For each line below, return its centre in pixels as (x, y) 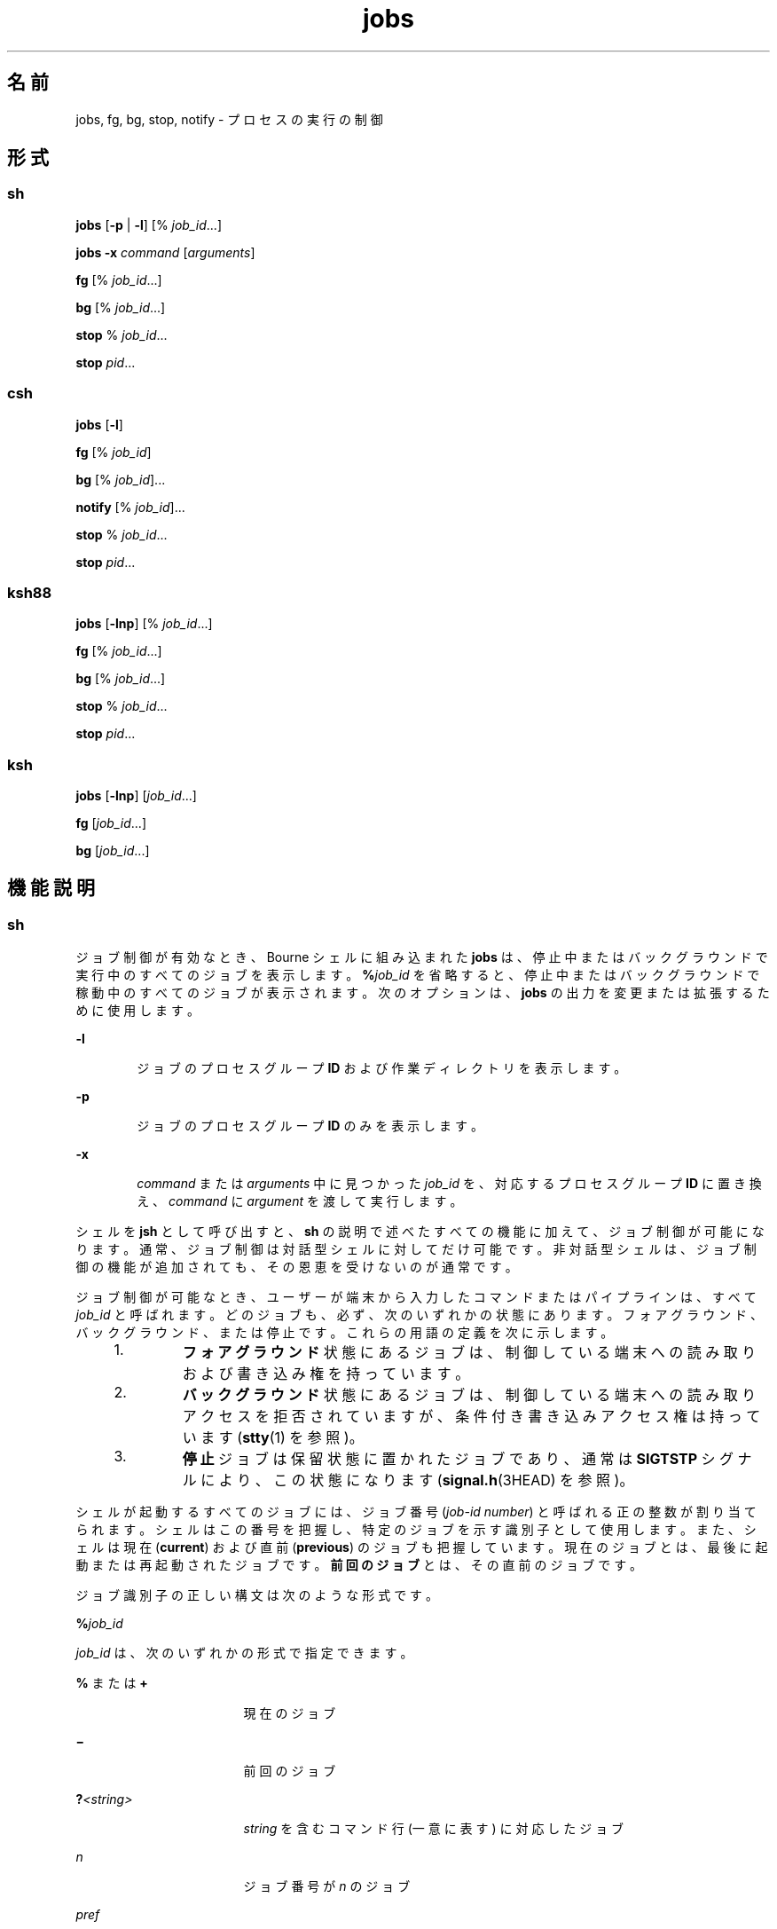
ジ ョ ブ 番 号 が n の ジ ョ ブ (327, 1886)
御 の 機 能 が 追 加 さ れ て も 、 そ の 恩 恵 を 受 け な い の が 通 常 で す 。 (297, 1267)
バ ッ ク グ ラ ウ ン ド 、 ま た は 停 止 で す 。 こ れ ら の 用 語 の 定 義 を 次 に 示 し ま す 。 (345, 1333)
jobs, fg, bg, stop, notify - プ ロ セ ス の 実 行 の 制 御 (229, 119)
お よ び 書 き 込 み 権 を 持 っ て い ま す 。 (326, 1374)
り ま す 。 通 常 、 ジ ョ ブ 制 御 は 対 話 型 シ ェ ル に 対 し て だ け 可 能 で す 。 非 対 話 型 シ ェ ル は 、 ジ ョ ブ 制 (416, 1249)
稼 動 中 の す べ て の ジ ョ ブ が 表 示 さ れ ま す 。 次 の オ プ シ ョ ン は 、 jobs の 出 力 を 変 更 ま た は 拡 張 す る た (423, 993)
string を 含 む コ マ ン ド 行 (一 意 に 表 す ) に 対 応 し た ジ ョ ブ (434, 1829)
